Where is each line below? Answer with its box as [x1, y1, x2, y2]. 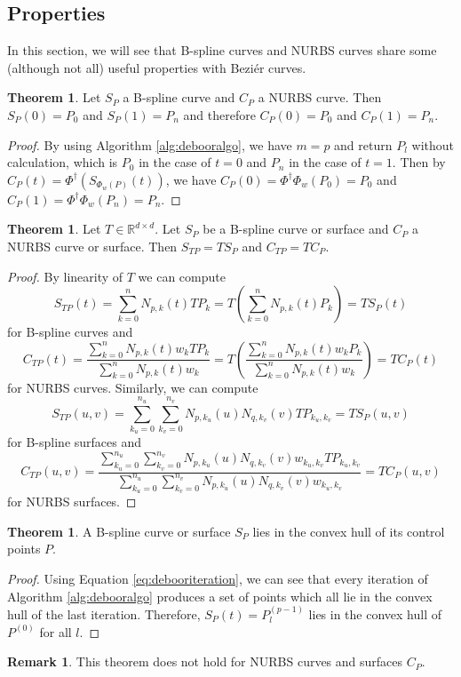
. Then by [392, 153, 446, 171]
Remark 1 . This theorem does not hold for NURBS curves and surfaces [7, 652, 403, 671]
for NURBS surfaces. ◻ [7, 492, 137, 511]
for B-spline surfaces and [7, 433, 142, 451]
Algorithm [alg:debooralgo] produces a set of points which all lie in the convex [7, 586, 433, 605]
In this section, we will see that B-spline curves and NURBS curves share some [7, 41, 437, 60]
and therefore [183, 105, 256, 123]
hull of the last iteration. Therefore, [7, 604, 201, 623]
